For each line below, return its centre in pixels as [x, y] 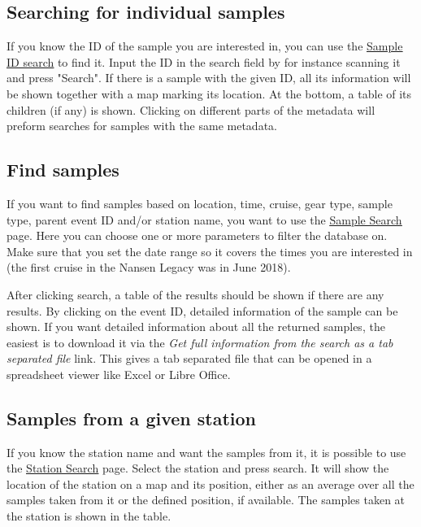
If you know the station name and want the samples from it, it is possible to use [206, 452]
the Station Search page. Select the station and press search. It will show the [198, 468]
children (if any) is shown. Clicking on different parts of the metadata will [191, 109]
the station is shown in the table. [89, 516]
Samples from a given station [131, 418]
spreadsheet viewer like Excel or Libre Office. [119, 374]
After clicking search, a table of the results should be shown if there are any [195, 294]
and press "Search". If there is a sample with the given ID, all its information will [209, 78]
